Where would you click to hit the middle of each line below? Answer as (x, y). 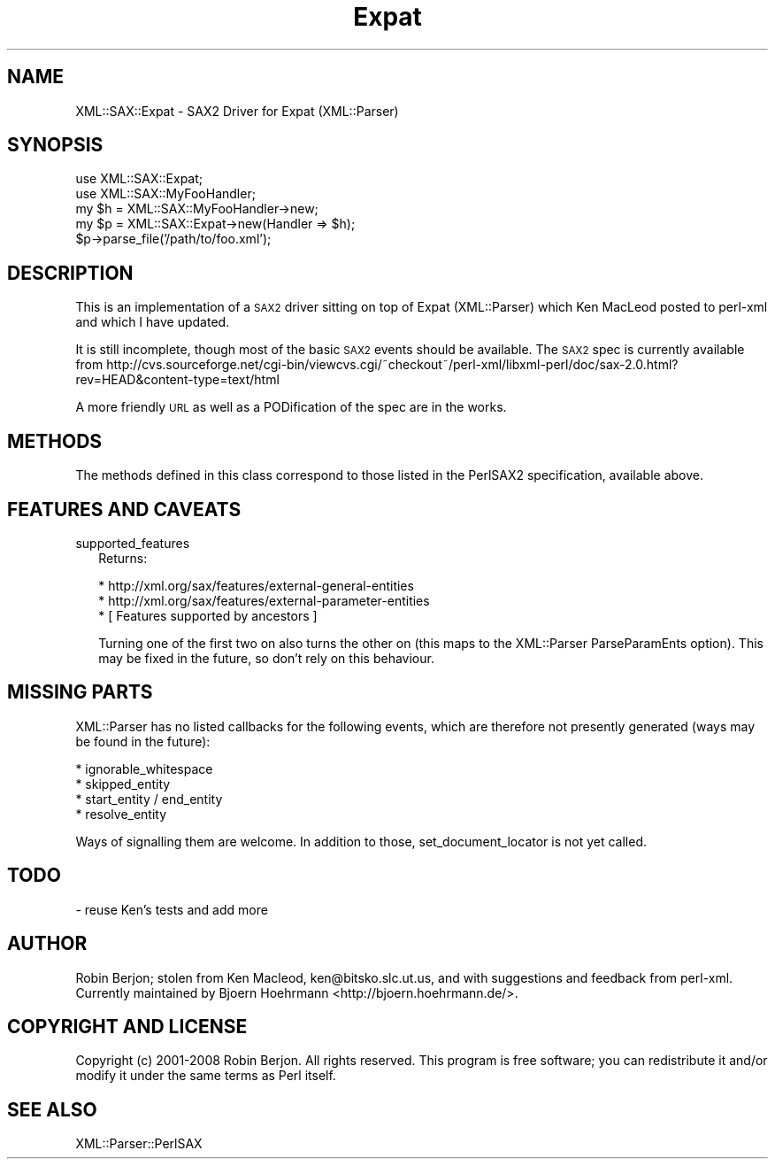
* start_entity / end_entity (149, 799)
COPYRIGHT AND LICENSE (127, 1026)
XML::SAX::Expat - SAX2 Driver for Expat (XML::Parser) (237, 111)
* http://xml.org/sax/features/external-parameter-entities (264, 600)
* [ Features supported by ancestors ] (208, 615)
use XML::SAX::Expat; (139, 179)
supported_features (133, 543)
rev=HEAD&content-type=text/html (177, 380)
